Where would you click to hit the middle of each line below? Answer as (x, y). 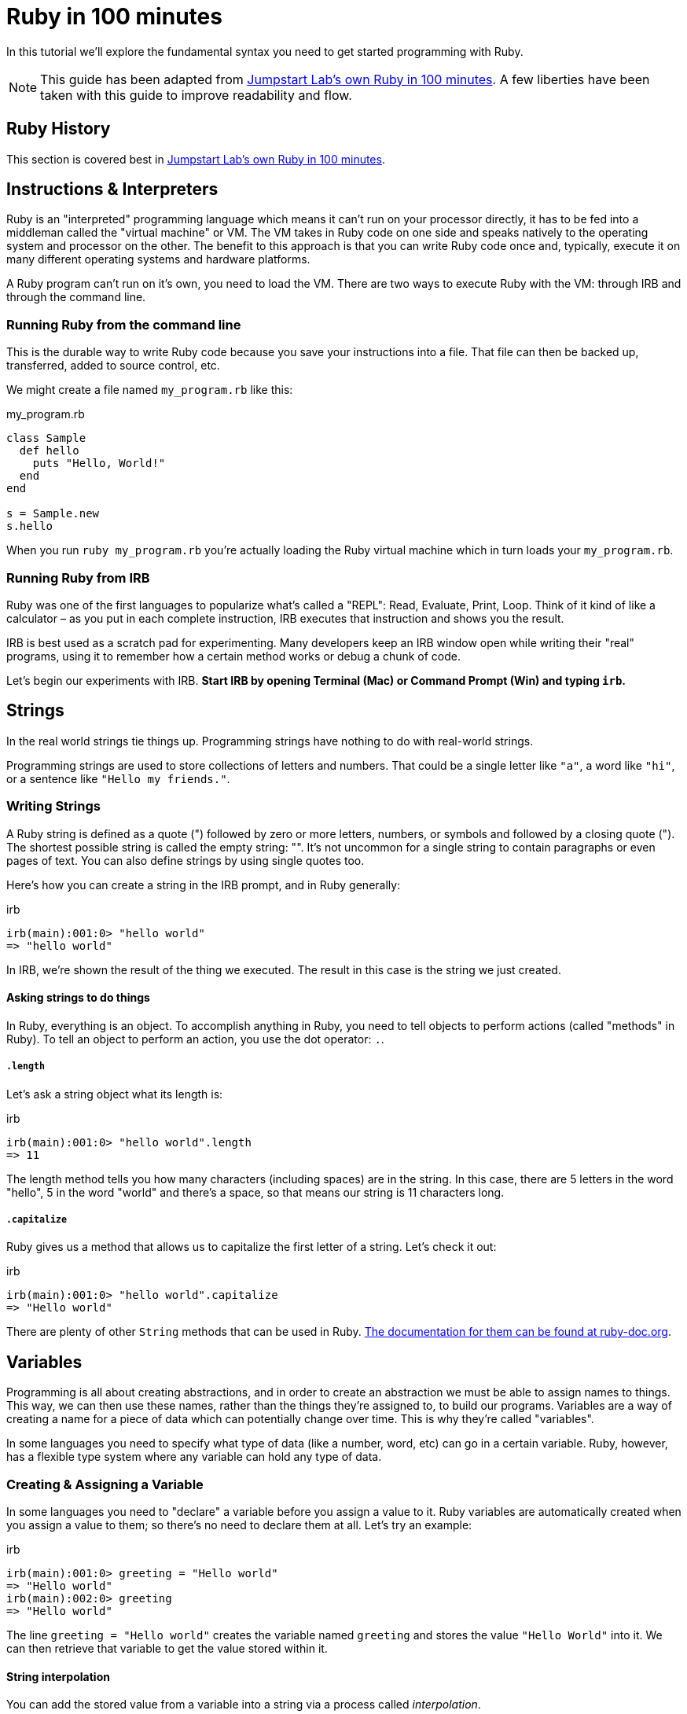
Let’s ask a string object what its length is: (115, 1094)
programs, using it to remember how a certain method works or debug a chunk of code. (234, 656)
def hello (49, 451)
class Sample (46, 438)
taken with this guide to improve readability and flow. (196, 95)
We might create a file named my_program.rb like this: (150, 390)
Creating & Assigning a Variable (105, 1484)
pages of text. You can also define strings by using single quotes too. (186, 860)
